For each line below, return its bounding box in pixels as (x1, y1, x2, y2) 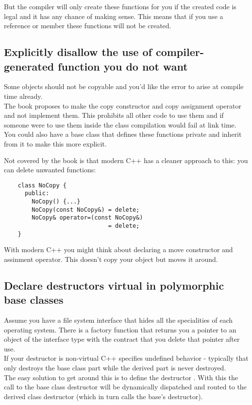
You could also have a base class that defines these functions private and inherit (4, 129, 242, 139)
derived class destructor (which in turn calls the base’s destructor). (4, 391, 203, 401)
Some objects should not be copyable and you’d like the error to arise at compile (4, 81, 244, 92)
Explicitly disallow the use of (4, 44, 152, 59)
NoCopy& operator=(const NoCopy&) (32, 214, 143, 221)
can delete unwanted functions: (4, 165, 96, 175)
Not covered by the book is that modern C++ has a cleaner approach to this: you (4, 155, 248, 165)
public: (24, 190, 50, 197)
